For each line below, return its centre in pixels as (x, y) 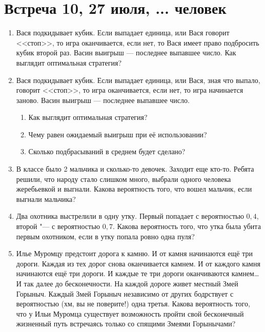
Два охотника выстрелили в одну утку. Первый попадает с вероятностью (130, 216)
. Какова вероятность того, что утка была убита (187, 226)
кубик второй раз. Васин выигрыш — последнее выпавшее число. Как (126, 53)
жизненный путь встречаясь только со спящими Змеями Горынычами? (126, 324)
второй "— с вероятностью (58, 226)
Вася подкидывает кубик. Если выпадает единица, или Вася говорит (123, 33)
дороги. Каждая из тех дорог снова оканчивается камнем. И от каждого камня (138, 263)
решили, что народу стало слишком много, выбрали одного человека (124, 179)
